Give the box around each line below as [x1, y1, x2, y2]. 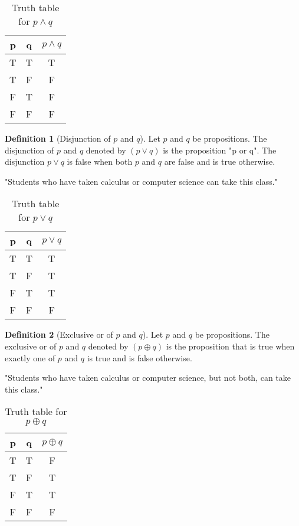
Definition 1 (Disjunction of [5, 132, 111, 144]
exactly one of [5, 351, 55, 364]
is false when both [67, 155, 133, 168]
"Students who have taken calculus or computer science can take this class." [5, 175, 278, 187]
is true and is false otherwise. [87, 351, 192, 364]
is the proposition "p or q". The [163, 143, 277, 156]
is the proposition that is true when [166, 339, 295, 352]
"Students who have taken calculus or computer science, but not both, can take [5, 371, 291, 384]
